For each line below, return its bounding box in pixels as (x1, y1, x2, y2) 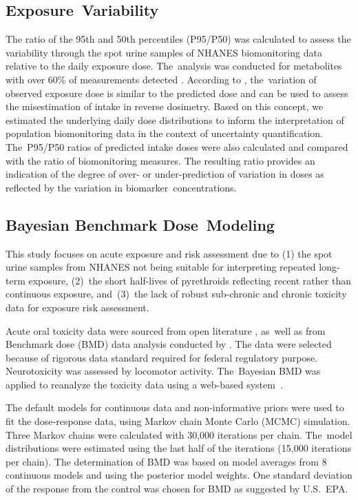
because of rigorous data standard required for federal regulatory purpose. (6, 350, 318, 364)
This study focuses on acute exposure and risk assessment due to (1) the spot (6, 246, 333, 260)
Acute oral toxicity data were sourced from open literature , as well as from (6, 323, 326, 337)
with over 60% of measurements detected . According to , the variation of (6, 72, 317, 86)
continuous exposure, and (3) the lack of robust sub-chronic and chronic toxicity (6, 287, 347, 301)
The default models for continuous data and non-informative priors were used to (6, 400, 344, 415)
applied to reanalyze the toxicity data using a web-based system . (6, 377, 283, 391)
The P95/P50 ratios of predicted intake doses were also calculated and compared (6, 139, 348, 154)
